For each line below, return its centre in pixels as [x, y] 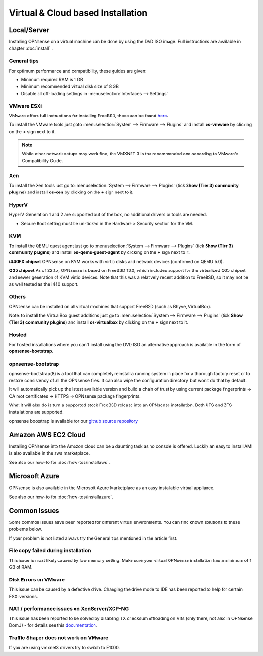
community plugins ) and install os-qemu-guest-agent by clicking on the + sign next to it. [99, 252]
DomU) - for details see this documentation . [53, 625]
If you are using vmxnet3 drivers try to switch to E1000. [65, 648]
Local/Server [29, 30]
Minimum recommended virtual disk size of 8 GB [70, 87]
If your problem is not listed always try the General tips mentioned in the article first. [93, 538]
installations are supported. [37, 412]
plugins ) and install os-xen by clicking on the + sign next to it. [71, 192]
